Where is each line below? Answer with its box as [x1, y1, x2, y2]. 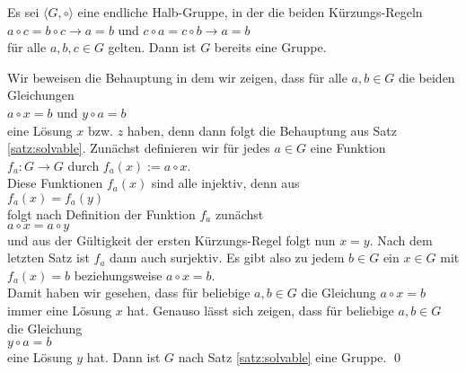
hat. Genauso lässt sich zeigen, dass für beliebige [127, 300, 394, 319]
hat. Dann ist [86, 348, 161, 367]
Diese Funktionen [7, 173, 103, 192]
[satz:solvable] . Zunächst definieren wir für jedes [7, 138, 270, 157]
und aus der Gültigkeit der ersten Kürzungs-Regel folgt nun [7, 230, 336, 249]
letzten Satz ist [7, 248, 90, 267]
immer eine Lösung [7, 300, 112, 319]
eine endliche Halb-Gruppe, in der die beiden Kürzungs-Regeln [77, 3, 423, 21]
